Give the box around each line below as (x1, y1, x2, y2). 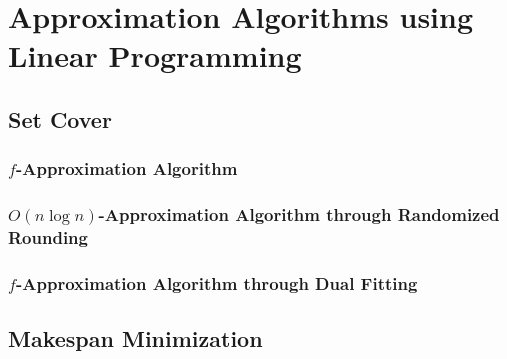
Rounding (8, 225, 88, 250)
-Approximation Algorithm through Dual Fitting (16, 270, 418, 295)
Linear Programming (8, 35, 302, 76)
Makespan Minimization (8, 323, 263, 354)
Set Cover (8, 103, 112, 134)
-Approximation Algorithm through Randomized (98, 202, 500, 227)
